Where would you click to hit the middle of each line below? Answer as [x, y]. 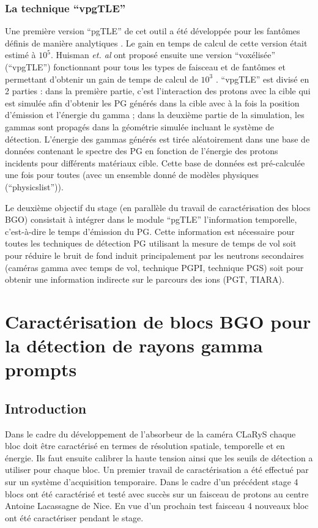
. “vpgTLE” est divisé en [262, 79]
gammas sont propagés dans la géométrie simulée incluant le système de [139, 126]
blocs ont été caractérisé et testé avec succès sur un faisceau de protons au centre [157, 493]
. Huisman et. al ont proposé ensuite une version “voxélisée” [163, 55]
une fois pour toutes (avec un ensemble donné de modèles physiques [132, 175]
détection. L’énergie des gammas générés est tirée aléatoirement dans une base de [157, 139]
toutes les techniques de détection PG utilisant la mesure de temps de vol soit [151, 243]
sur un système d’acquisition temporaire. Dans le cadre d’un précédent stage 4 [152, 482]
